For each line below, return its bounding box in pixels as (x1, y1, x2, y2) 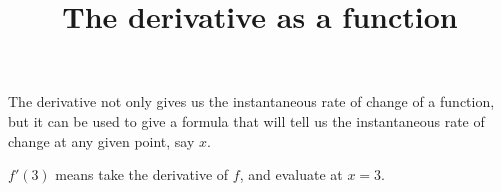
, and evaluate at (239, 164, 343, 185)
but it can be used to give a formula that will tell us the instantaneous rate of (8, 110, 485, 131)
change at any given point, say (8, 130, 195, 151)
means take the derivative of (55, 164, 229, 185)
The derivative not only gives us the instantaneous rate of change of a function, (8, 91, 495, 112)
